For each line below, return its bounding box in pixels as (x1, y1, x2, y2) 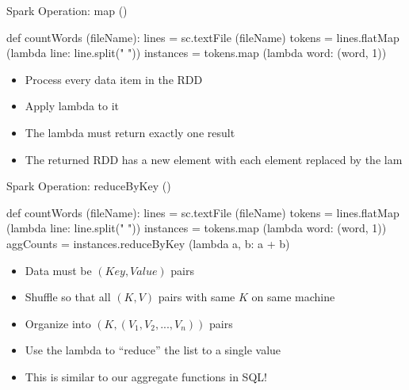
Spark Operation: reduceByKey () (6, 178, 171, 194)
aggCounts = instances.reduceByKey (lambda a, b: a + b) (6, 235, 290, 251)
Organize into (25, 315, 91, 331)
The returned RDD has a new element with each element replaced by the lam (25, 151, 403, 167)
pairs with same (158, 289, 235, 305)
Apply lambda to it (25, 97, 120, 114)
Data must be (25, 262, 92, 278)
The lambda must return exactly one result (25, 124, 235, 140)
